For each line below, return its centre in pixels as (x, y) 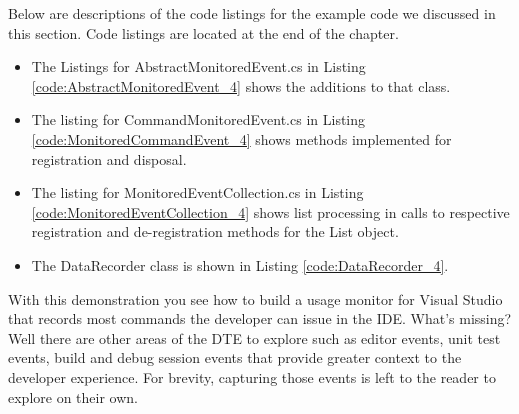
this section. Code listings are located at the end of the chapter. (203, 32)
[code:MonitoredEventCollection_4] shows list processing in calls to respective (270, 211)
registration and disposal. (109, 158)
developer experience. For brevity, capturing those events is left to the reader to (252, 376)
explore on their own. (73, 396)
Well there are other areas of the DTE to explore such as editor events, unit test (254, 337)
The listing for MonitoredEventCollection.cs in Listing (197, 192)
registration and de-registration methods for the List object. (215, 231)
